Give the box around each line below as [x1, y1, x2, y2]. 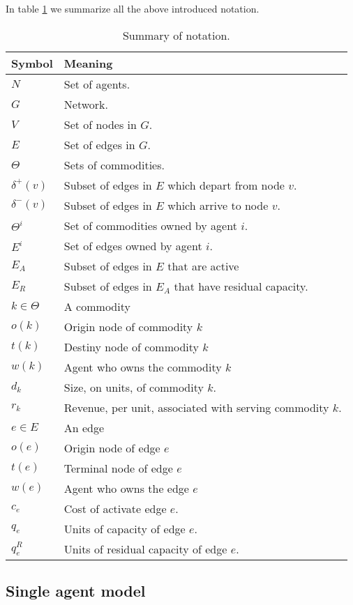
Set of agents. [63, 75, 130, 92]
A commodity [63, 298, 130, 314]
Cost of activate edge [63, 500, 167, 516]
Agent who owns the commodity [63, 358, 222, 375]
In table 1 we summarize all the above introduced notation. [6, 1, 260, 15]
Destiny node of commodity [63, 338, 199, 355]
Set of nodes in [63, 116, 137, 132]
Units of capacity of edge [63, 520, 186, 537]
